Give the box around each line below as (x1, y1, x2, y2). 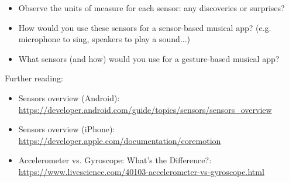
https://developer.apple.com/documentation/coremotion (18, 134, 221, 146)
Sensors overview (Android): (18, 91, 120, 104)
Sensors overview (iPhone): (18, 123, 115, 135)
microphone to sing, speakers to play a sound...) (18, 33, 191, 45)
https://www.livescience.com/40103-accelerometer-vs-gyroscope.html (18, 165, 264, 177)
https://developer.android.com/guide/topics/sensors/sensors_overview (18, 103, 272, 115)
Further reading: (5, 72, 63, 84)
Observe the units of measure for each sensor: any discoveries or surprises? (18, 2, 285, 13)
